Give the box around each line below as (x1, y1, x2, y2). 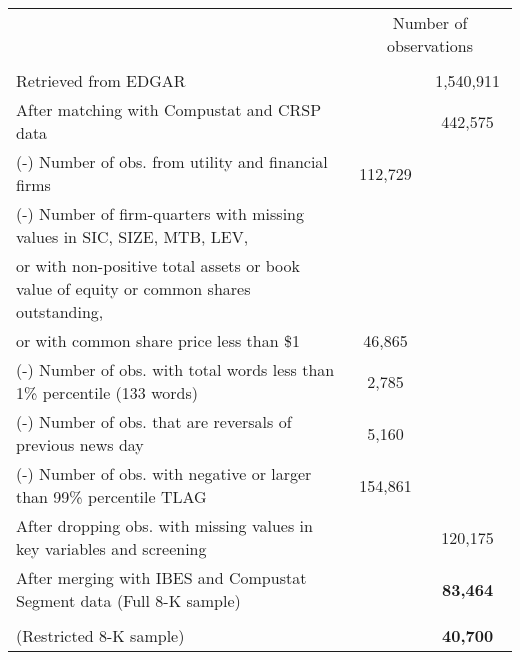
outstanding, (16, 300, 104, 323)
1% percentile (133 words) (16, 381, 198, 404)
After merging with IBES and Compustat (16, 566, 307, 589)
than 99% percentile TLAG (16, 485, 207, 508)
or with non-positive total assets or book (16, 254, 301, 277)
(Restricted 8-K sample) (16, 624, 185, 647)
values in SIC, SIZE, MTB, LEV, (16, 225, 249, 248)
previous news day (16, 433, 144, 456)
